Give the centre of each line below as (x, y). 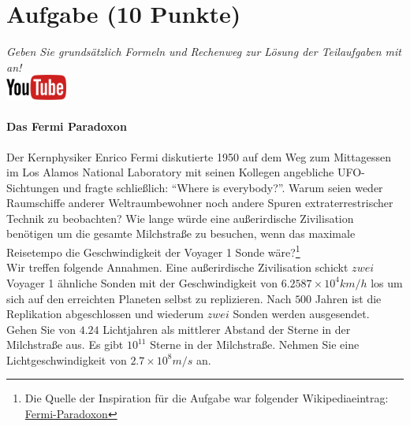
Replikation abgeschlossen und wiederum (105, 314)
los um (387, 282)
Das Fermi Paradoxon (67, 126)
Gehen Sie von (41, 329)
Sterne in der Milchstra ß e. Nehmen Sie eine (255, 345)
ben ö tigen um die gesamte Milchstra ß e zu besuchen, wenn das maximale (181, 233)
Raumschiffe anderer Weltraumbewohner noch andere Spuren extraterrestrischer (200, 203)
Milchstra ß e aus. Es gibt (65, 345)
